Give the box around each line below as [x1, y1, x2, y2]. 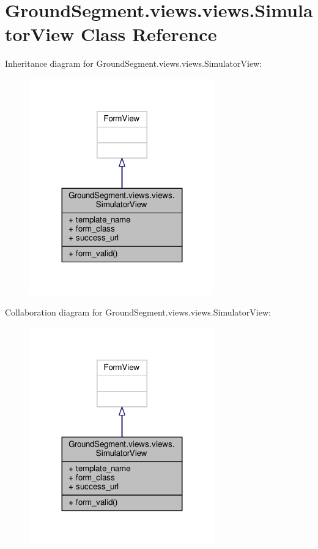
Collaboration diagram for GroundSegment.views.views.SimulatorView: [5, 306, 271, 319]
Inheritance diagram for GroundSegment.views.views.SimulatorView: [5, 57, 262, 70]
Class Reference [80, 21, 217, 47]
